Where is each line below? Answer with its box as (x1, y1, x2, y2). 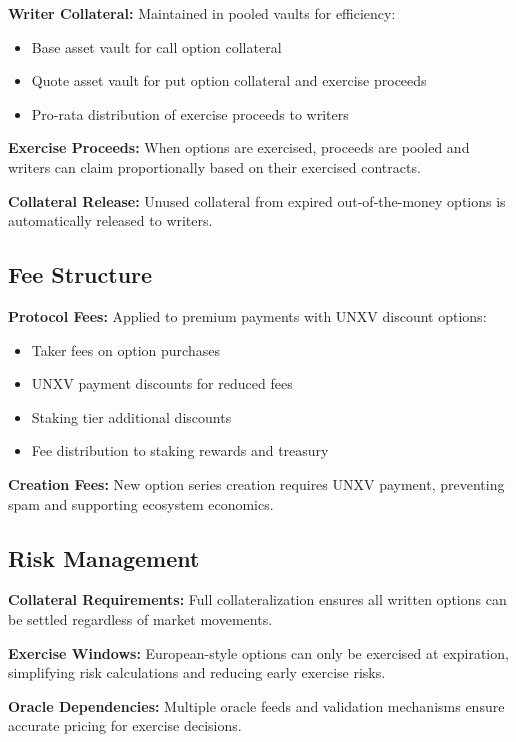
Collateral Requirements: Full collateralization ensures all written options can (8, 589, 507, 610)
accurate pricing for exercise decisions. (8, 715, 242, 736)
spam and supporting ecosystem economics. (8, 493, 274, 514)
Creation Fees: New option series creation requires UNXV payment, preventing (8, 473, 505, 494)
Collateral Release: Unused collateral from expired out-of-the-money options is (8, 190, 506, 211)
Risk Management (8, 542, 200, 573)
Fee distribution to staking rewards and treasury (31, 440, 329, 461)
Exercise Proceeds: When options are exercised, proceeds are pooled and (8, 137, 470, 158)
